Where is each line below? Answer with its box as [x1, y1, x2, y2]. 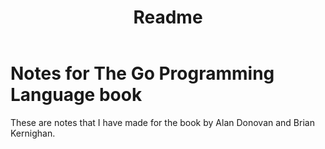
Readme [133, 6, 203, 29]
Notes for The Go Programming [10, 62, 275, 85]
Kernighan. [10, 127, 56, 139]
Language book [10, 84, 143, 106]
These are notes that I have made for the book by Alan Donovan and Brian [10, 116, 315, 128]
